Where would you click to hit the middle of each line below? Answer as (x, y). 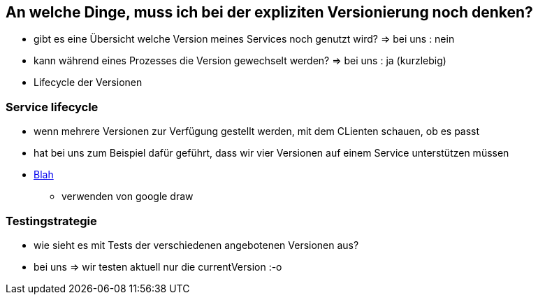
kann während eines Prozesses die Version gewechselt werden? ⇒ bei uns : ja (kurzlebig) (240, 61)
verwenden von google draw (128, 197)
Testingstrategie (51, 221)
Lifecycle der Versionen (88, 83)
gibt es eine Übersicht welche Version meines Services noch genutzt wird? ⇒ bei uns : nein (244, 39)
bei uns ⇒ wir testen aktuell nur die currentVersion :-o (158, 266)
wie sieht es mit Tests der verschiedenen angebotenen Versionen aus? (196, 245)
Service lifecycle (52, 107)
